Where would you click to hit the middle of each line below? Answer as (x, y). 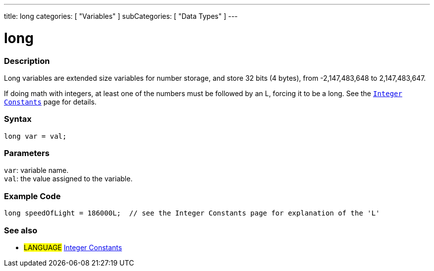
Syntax (18, 119)
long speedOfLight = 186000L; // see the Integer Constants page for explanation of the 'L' (192, 213)
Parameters (27, 153)
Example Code (32, 196)
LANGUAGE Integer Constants (73, 247)
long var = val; (35, 136)
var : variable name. (36, 170)
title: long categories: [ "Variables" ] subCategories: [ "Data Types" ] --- (121, 16)
